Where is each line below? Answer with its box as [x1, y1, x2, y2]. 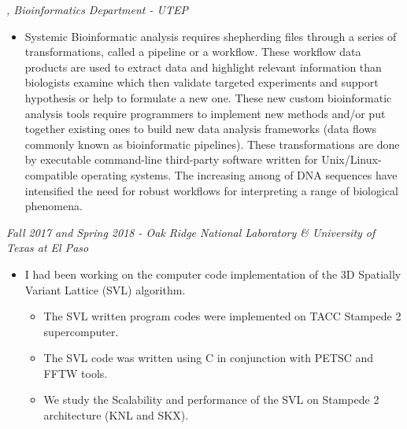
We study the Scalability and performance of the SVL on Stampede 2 [43, 391, 379, 408]
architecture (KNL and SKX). [43, 407, 189, 423]
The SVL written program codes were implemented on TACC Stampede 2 [43, 308, 401, 324]
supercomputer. [43, 323, 119, 339]
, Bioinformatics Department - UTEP [6, 2, 188, 17]
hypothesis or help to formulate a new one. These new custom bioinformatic [24, 89, 392, 105]
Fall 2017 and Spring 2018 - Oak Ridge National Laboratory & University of [6, 224, 376, 240]
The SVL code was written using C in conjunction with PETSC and [43, 349, 374, 366]
